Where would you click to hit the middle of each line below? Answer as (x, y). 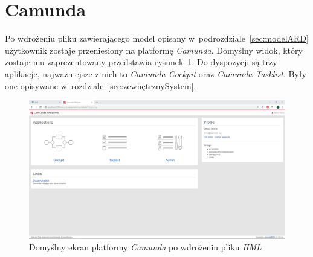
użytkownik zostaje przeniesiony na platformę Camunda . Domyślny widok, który (154, 50)
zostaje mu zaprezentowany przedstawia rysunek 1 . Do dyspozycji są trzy (141, 62)
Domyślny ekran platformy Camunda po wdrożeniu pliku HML (145, 247)
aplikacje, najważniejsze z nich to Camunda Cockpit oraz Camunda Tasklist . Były (156, 73)
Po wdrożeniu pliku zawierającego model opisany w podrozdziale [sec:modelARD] (157, 38)
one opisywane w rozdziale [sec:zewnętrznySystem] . (101, 85)
